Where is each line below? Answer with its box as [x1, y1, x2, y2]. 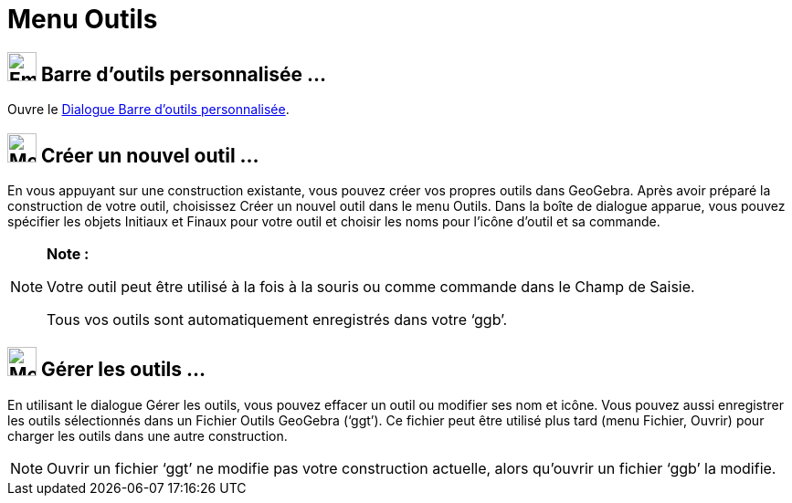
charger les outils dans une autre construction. [7, 427, 288, 444]
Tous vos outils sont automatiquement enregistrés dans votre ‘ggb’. [47, 310, 508, 330]
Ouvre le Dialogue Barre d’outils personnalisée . [7, 101, 290, 118]
